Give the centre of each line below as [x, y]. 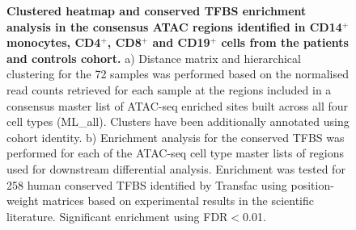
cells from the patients [285, 42]
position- [312, 184]
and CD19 [181, 42]
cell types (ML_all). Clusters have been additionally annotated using [178, 121]
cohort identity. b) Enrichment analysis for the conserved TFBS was [176, 137]
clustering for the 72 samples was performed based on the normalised [178, 74]
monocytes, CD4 [54, 42]
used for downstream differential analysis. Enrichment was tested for [176, 168]
